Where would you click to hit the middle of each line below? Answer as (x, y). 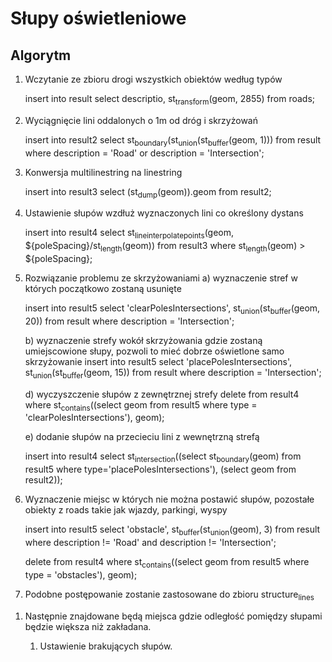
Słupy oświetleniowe (98, 18)
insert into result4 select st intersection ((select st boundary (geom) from (163, 457)
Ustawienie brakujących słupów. (106, 646)
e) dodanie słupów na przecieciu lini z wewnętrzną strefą (142, 437)
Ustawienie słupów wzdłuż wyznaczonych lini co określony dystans (164, 213)
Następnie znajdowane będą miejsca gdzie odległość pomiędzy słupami (173, 616)
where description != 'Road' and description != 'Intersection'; (150, 542)
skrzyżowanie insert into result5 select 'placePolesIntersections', (158, 361)
